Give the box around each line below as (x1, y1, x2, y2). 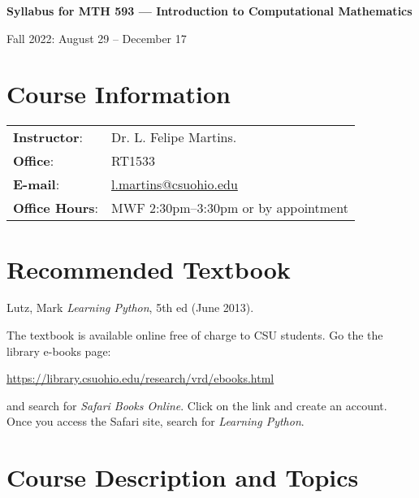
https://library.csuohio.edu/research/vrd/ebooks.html (6, 370, 274, 387)
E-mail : (13, 175, 60, 194)
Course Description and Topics (6, 461, 359, 494)
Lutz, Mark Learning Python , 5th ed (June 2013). (6, 299, 254, 316)
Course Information (6, 77, 231, 110)
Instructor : (13, 128, 83, 147)
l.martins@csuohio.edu (111, 175, 238, 194)
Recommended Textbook (6, 252, 291, 285)
